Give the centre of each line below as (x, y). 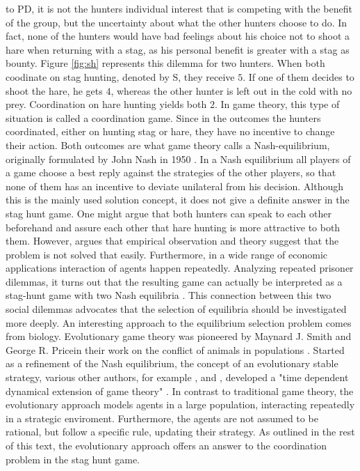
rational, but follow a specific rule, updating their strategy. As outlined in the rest (180, 432)
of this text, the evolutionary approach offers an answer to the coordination (166, 445)
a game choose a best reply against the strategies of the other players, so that (171, 172)
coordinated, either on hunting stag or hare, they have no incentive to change (170, 131)
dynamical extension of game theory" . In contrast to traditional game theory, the (180, 391)
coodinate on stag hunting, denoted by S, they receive (120, 76)
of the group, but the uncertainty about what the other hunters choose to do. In (177, 22)
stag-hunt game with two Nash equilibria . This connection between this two (169, 295)
